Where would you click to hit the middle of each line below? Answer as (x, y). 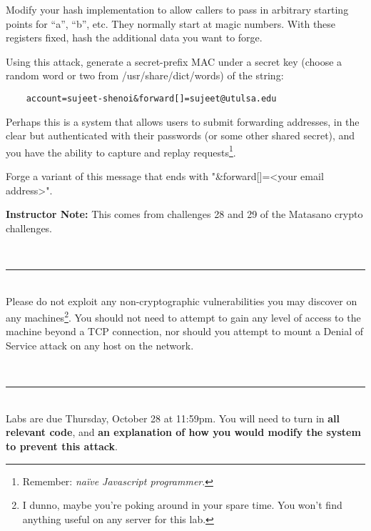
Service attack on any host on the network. (100, 346)
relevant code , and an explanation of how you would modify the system (183, 432)
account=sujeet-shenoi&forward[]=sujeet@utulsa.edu (151, 98)
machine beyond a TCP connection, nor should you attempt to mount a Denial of (185, 331)
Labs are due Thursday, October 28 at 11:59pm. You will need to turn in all (173, 418)
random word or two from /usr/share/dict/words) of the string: (145, 75)
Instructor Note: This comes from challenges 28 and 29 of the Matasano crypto (184, 214)
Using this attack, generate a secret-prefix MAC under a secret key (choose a (174, 61)
